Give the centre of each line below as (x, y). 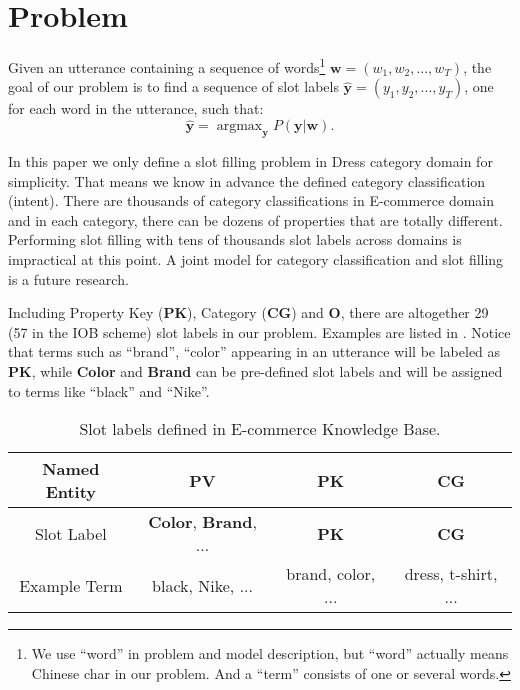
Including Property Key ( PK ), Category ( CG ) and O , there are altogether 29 (248, 312)
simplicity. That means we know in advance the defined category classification (247, 180)
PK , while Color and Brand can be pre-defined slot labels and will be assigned (255, 370)
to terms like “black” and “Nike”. (109, 390)
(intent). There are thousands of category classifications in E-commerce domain (251, 200)
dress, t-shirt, (451, 574)
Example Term (71, 585)
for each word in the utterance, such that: (136, 108)
